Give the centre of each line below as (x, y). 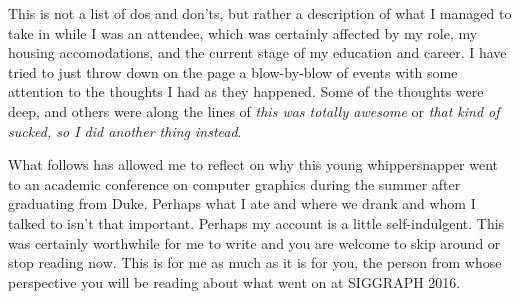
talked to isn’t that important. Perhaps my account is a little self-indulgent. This (256, 222)
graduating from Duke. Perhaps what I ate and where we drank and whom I (242, 203)
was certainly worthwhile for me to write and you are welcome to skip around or (254, 242)
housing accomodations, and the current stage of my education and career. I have (257, 52)
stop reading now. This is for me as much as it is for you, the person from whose (255, 262)
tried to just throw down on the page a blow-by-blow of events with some (233, 71)
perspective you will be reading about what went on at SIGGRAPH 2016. (234, 281)
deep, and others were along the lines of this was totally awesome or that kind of (254, 110)
